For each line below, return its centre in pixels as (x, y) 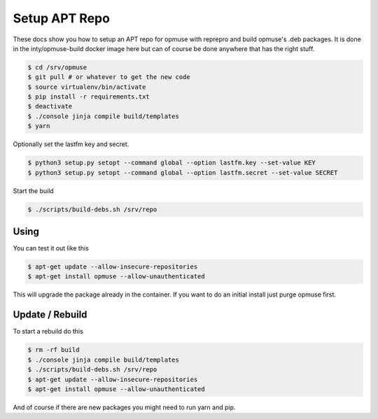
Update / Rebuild (50, 315)
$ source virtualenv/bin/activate (87, 87)
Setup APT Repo (61, 18)
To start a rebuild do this (48, 332)
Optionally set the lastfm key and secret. (71, 144)
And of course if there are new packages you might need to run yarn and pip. (124, 407)
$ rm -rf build (54, 350)
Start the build (33, 191)
